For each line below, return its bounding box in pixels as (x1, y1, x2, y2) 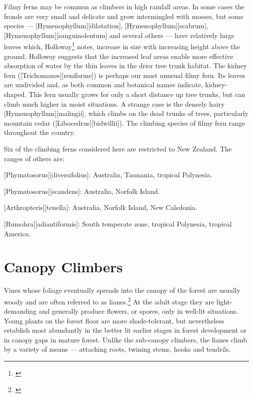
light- (216, 296, 233, 306)
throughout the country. (4, 127, 75, 137)
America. (4, 228, 31, 238)
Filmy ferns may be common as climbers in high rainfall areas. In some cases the (4, 1, 245, 11)
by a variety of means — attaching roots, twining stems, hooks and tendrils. (4, 344, 231, 354)
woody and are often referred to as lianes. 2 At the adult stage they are (4, 295, 215, 306)
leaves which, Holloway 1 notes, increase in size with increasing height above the (4, 40, 240, 52)
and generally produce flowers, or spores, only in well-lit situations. (38, 306, 238, 316)
